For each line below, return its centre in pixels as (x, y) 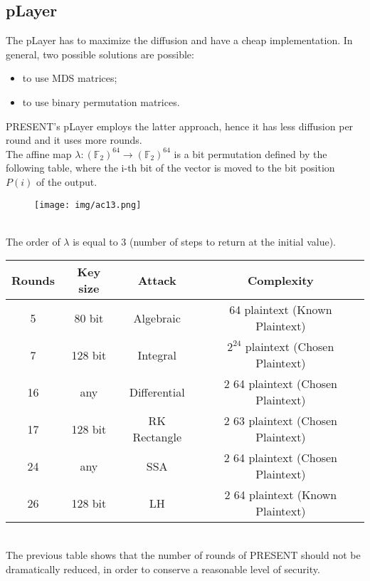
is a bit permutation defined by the (250, 153)
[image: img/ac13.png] (88, 205)
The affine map (39, 153)
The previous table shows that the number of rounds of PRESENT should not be (183, 554)
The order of (33, 241)
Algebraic (157, 318)
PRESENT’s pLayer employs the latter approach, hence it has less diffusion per (180, 126)
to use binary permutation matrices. (101, 101)
